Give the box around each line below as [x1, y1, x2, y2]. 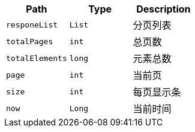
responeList [6, 20, 58, 29]
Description [136, 3, 191, 15]
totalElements [6, 53, 67, 63]
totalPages [6, 36, 53, 46]
